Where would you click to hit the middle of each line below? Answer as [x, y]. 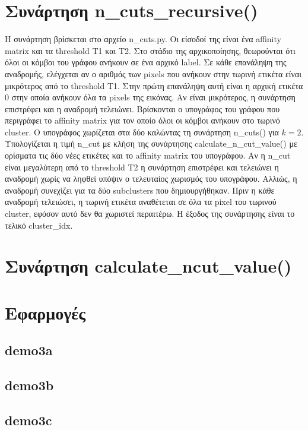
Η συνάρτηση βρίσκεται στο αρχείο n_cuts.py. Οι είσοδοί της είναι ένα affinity [143, 39]
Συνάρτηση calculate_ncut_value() [148, 266]
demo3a [29, 350]
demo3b [29, 385]
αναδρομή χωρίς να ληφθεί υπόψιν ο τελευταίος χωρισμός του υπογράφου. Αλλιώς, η [151, 178]
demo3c [28, 420]
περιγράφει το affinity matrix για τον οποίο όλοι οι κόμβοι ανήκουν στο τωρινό [142, 120]
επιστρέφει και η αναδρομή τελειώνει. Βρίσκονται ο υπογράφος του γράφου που [142, 108]
